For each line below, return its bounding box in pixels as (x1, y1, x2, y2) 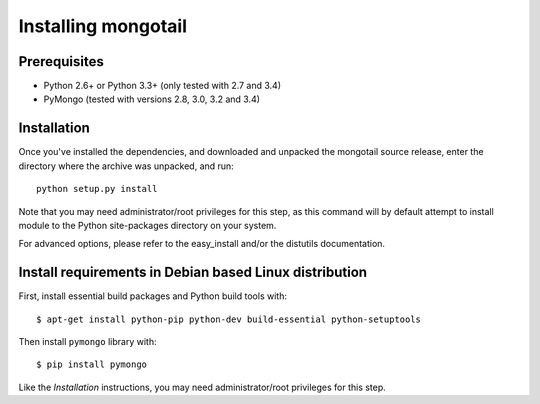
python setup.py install (36, 183, 158, 195)
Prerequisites (18, 53, 104, 70)
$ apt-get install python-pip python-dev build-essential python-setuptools (36, 313, 422, 325)
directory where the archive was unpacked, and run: (18, 160, 234, 172)
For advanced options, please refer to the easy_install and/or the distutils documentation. (18, 238, 385, 250)
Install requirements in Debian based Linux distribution (18, 264, 368, 281)
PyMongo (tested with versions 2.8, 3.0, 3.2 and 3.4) (43, 93, 260, 105)
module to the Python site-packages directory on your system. (18, 219, 277, 231)
